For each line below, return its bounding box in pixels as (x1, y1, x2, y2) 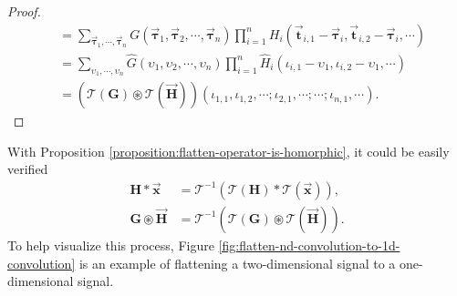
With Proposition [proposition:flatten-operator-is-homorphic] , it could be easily (7, 141, 450, 160)
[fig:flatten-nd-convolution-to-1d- (218, 235, 400, 254)
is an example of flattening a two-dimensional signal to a (78, 253, 396, 272)
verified (7, 159, 48, 179)
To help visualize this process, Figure (7, 235, 214, 254)
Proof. (7, 2, 41, 20)
